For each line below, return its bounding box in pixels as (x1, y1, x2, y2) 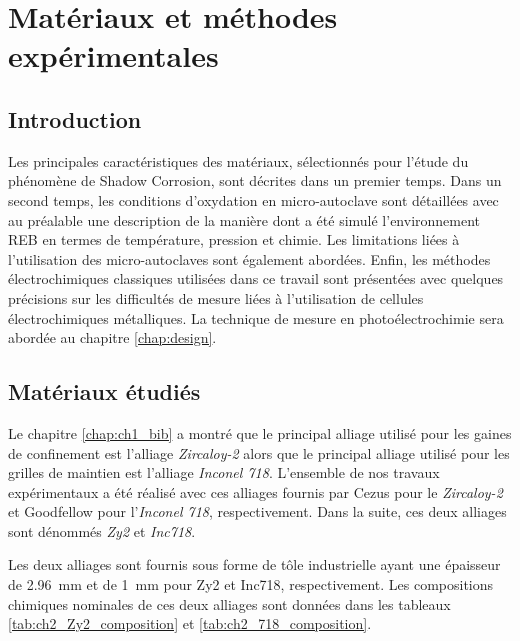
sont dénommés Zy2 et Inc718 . (8, 520, 196, 541)
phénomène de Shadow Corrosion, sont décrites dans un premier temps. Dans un (8, 170, 502, 191)
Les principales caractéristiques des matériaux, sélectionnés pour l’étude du (8, 150, 469, 171)
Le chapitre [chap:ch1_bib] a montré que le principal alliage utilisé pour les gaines (8, 422, 512, 443)
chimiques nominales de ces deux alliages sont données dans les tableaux (8, 593, 451, 614)
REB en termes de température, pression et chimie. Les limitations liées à (8, 229, 460, 250)
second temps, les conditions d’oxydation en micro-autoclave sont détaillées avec (8, 189, 499, 210)
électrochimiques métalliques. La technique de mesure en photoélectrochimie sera (8, 307, 504, 328)
